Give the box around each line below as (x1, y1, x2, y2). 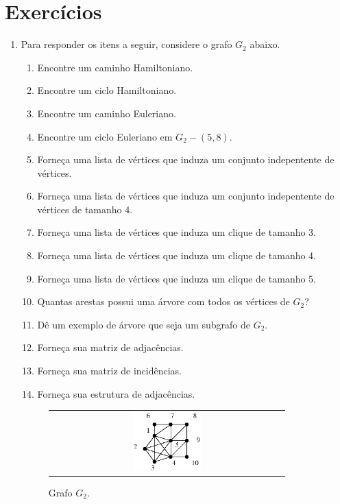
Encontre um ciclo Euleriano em (37, 129, 173, 143)
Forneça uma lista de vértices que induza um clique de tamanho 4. (37, 248, 316, 263)
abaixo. (250, 37, 280, 51)
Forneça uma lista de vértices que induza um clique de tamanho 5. (37, 271, 316, 285)
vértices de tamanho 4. (37, 202, 133, 216)
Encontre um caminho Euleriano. (37, 106, 176, 120)
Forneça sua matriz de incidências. (37, 363, 182, 378)
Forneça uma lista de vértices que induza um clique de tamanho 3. (37, 225, 316, 239)
